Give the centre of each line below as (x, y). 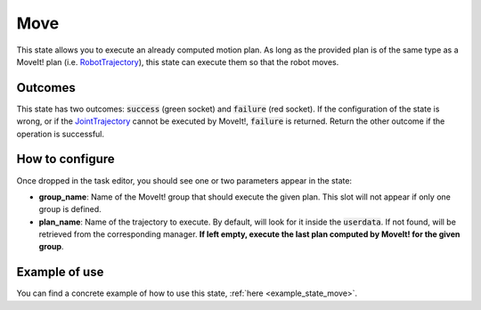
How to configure (65, 159)
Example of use (60, 272)
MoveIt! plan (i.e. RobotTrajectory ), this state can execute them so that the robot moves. (178, 61)
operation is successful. (61, 134)
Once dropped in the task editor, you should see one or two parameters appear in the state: (184, 180)
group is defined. (70, 209)
